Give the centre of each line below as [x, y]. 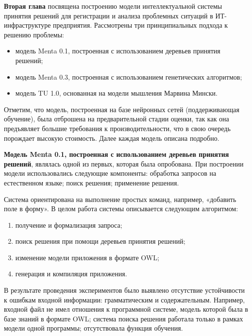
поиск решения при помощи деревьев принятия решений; [100, 241]
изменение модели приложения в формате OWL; [87, 257]
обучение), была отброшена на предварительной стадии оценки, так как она [117, 119]
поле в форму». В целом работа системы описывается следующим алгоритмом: [121, 209]
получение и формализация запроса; [69, 225]
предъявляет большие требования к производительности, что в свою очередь [117, 128]
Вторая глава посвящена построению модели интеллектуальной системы [113, 6]
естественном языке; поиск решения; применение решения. [92, 182]
